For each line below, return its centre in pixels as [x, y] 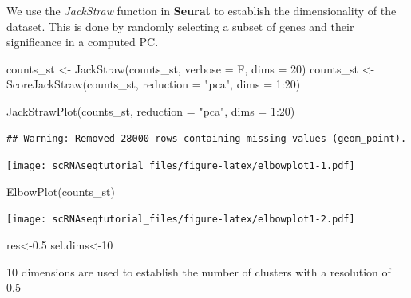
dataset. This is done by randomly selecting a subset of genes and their [180, 26]
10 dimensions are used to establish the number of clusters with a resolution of [199, 271]
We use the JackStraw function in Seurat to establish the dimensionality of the [202, 10]
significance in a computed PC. [83, 42]
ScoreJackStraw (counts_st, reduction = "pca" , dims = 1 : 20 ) [154, 84]
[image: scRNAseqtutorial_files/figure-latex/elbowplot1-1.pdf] [181, 166]
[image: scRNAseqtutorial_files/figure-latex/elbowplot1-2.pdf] [181, 220]
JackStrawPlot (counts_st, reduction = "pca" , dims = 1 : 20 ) [151, 110]
